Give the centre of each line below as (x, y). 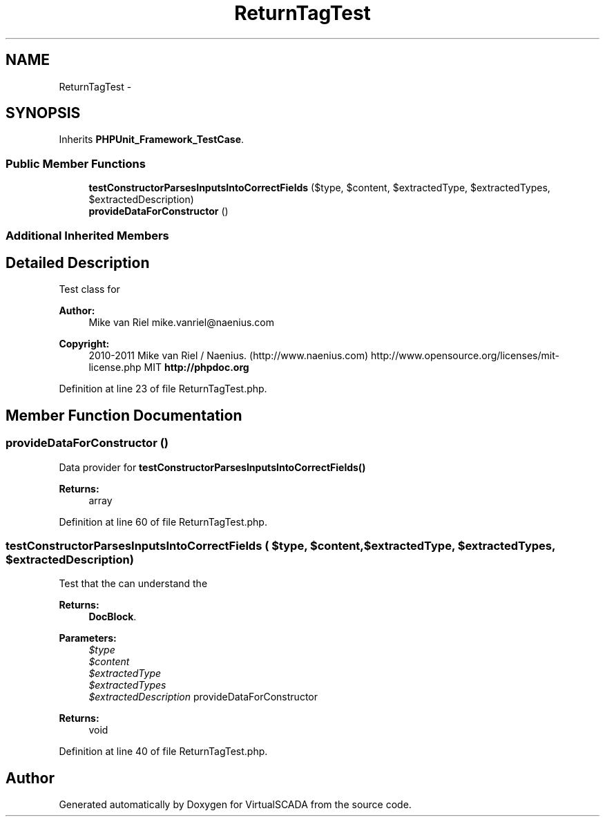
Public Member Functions (76, 163)
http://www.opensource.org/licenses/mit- (465, 356)
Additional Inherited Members (87, 235)
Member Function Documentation (124, 415)
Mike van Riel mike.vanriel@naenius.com (181, 323)
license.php (115, 367)
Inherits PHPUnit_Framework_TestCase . (152, 140)
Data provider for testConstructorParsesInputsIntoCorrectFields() (212, 467)
